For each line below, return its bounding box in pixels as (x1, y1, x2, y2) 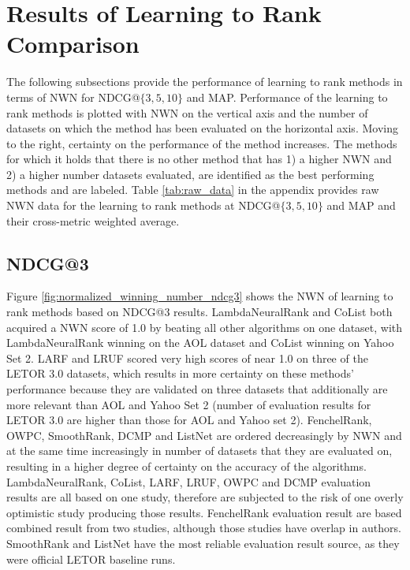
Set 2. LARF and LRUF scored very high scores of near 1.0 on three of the (6, 349, 368, 366)
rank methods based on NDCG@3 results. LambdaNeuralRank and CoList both (6, 304, 393, 320)
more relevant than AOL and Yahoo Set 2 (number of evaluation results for (6, 396, 371, 412)
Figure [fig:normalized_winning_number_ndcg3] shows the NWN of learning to (6, 288, 393, 304)
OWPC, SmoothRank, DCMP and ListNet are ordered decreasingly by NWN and (6, 427, 402, 443)
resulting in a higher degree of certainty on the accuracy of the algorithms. (6, 457, 367, 474)
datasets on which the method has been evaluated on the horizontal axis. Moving (6, 120, 398, 136)
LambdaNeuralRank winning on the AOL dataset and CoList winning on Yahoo (6, 334, 394, 351)
